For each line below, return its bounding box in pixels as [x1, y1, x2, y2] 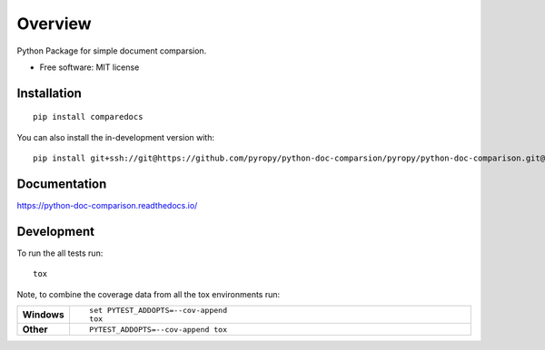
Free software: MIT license [39, 62, 140, 73]
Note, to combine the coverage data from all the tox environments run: [16, 288, 281, 299]
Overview [16, 14, 92, 34]
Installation [16, 85, 82, 101]
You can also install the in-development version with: [16, 131, 215, 142]
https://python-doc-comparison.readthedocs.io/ [16, 200, 198, 211]
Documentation [16, 176, 107, 191]
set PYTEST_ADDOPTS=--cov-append [89, 306, 227, 316]
